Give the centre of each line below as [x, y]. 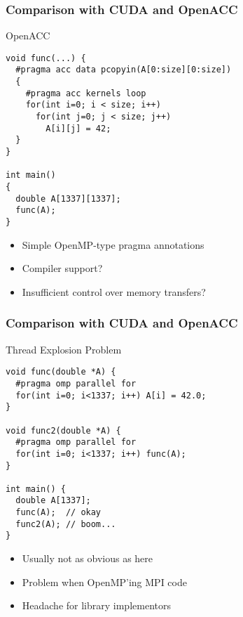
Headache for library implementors [96, 605]
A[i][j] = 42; [78, 128]
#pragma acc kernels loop [86, 93]
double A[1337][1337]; [68, 199]
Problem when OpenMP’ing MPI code [104, 582]
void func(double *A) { [61, 372]
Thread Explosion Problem [64, 349]
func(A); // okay [58, 513]
